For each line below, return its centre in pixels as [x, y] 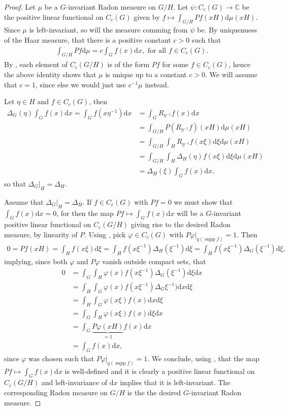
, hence [240, 64]
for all [157, 51]
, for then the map [85, 213]
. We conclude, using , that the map [203, 358]
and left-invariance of [74, 382]
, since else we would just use [81, 84]
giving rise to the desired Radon [181, 224]
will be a [190, 213]
